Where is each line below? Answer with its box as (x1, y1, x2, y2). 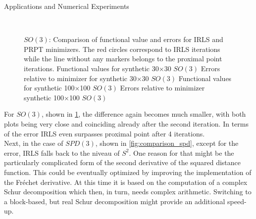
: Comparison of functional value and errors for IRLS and (49, 34, 223, 44)
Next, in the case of (4, 138, 63, 148)
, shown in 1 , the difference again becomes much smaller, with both (41, 109, 246, 119)
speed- (227, 196, 247, 206)
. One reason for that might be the (129, 147, 234, 158)
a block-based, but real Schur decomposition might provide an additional (4, 196, 225, 206)
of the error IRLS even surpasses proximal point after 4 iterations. (4, 128, 205, 138)
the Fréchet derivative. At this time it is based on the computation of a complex (4, 176, 248, 187)
